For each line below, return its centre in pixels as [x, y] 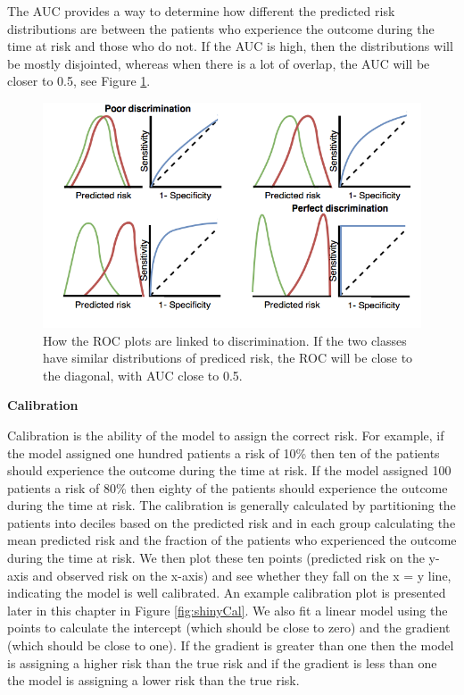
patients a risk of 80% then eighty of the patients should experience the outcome [228, 487]
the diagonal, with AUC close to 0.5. [143, 375]
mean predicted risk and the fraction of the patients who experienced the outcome [232, 540]
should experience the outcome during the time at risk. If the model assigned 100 [229, 470]
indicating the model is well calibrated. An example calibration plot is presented [227, 593]
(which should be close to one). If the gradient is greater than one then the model [231, 645]
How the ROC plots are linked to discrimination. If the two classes [225, 340]
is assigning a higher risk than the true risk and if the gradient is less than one [222, 662]
